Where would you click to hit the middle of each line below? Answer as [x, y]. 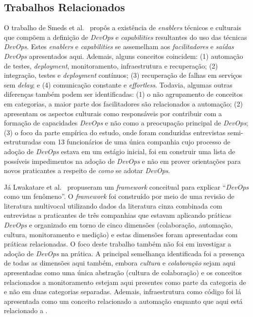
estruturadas [23, 142]
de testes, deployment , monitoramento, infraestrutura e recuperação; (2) [111, 65]
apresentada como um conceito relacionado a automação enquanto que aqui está [123, 301]
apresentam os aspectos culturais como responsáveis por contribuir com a [113, 113]
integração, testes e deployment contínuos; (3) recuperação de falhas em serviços [123, 75]
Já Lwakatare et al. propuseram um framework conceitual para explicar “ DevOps [126, 186]
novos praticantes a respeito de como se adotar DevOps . [87, 170]
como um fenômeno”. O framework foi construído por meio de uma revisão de [119, 196]
